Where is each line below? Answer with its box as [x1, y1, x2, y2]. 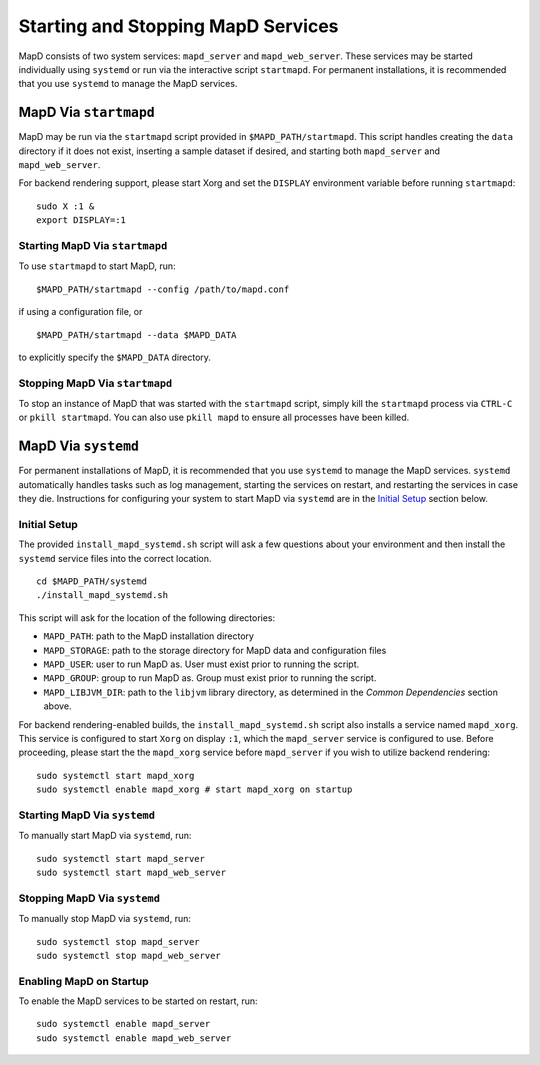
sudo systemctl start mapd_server [36, 853, 205, 864]
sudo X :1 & [36, 200, 95, 212]
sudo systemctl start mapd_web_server [36, 867, 227, 879]
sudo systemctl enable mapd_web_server [36, 1032, 232, 1044]
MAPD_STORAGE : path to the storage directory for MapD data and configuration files [43, 644, 387, 656]
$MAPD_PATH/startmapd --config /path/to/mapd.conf [36, 283, 290, 295]
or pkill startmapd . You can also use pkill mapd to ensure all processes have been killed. [18, 411, 410, 424]
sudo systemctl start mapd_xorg [36, 770, 195, 781]
